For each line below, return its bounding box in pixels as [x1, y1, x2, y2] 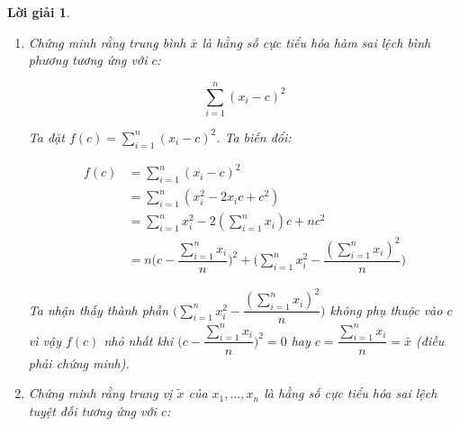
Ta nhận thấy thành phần [28, 300, 169, 319]
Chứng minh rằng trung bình [28, 32, 186, 51]
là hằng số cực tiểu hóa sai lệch [264, 384, 437, 403]
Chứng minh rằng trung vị [28, 384, 173, 403]
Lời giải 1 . [7, 3, 70, 21]
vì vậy [28, 331, 61, 349]
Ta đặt [28, 127, 65, 146]
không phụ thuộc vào [329, 300, 443, 319]
